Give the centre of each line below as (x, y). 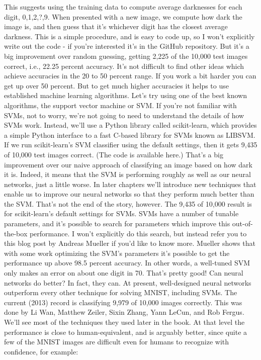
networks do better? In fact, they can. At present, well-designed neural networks (128, 282)
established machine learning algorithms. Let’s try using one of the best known (125, 95)
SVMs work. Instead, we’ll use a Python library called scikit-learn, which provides (130, 125)
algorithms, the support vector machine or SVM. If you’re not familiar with (120, 105)
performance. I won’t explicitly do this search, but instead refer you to (138, 233)
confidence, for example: (41, 351)
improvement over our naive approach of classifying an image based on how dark (128, 164)
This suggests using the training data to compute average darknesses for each (123, 7)
